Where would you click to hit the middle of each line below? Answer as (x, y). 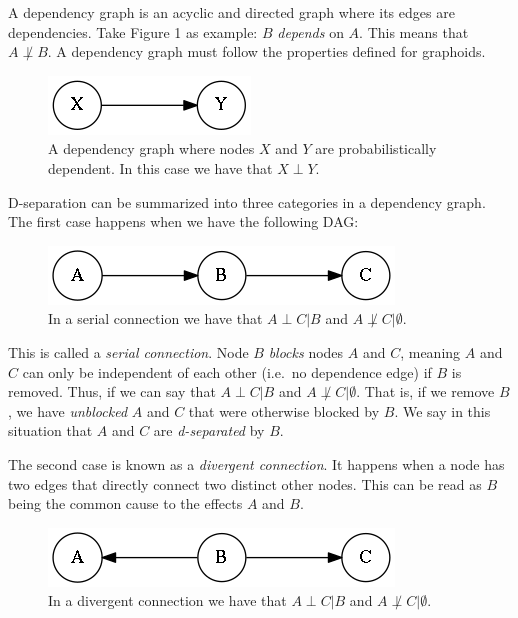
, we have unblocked (68, 410)
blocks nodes (306, 351)
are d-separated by (209, 430)
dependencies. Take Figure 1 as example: (133, 31)
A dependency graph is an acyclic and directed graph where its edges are (231, 12)
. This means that (414, 31)
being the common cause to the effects (125, 503)
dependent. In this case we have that (160, 167)
